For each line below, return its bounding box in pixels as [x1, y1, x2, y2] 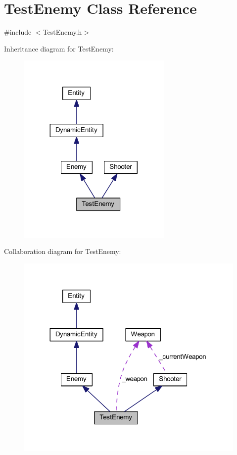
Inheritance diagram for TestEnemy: [4, 43, 114, 53]
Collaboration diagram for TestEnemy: [4, 246, 121, 256]
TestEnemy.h [43, 27, 82, 37]
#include [4, 27, 32, 37]
